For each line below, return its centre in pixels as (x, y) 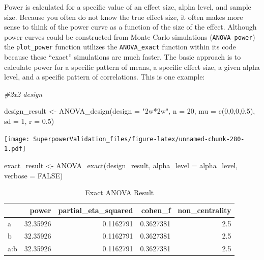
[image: (17, 139)
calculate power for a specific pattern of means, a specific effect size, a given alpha (132, 67)
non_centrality (204, 210)
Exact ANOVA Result (120, 192)
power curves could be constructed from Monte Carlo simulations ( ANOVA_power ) (130, 36)
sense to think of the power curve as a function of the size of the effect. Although (130, 27)
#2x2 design (23, 94)
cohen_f (156, 210)
